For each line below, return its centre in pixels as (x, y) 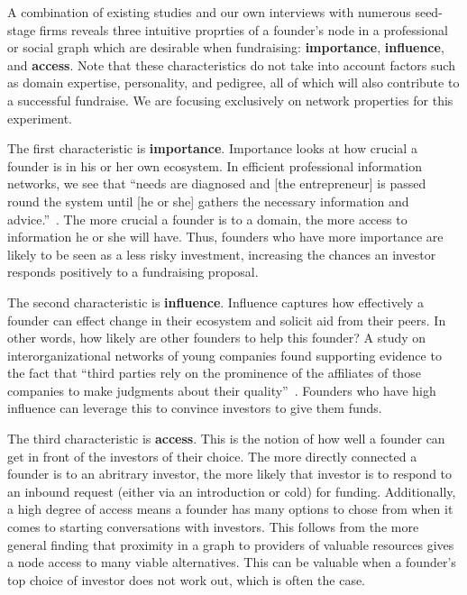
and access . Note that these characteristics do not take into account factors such (231, 64)
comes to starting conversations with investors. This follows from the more (213, 527)
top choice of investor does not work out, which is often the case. (187, 579)
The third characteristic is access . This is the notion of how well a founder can (226, 439)
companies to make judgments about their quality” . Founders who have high (222, 390)
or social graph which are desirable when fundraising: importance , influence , (226, 47)
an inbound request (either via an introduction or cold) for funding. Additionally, (232, 491)
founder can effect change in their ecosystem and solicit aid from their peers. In (227, 320)
